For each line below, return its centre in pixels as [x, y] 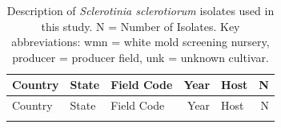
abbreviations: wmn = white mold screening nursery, [140, 42]
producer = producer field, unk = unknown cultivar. [140, 57]
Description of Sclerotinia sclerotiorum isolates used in [140, 10]
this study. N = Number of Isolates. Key [140, 26]
